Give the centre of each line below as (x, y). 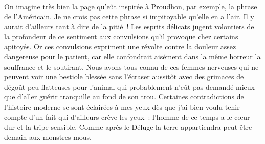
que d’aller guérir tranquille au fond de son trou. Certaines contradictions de (124, 97)
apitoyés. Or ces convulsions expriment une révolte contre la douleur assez (120, 46)
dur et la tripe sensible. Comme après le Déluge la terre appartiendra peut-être (128, 127)
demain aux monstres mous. (48, 137)
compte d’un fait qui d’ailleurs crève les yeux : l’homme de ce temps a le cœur (127, 117)
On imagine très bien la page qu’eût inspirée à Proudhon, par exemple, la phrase (131, 6)
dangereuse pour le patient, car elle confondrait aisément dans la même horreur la (132, 56)
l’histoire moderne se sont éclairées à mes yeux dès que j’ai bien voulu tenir (122, 106)
